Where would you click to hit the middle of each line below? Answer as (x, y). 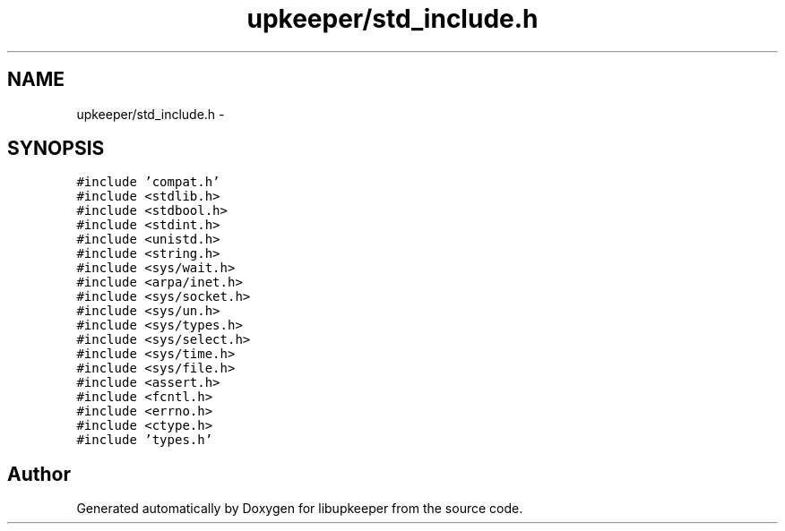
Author (39, 474)
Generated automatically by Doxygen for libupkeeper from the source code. (300, 509)
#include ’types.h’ (145, 440)
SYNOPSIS (56, 149)
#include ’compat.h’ (148, 182)
